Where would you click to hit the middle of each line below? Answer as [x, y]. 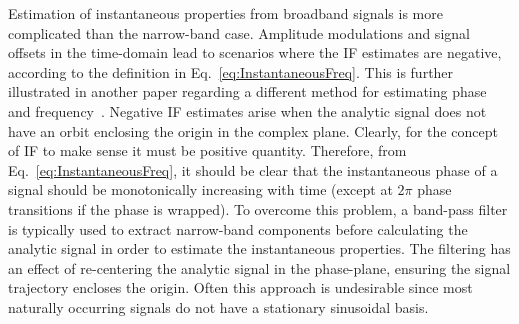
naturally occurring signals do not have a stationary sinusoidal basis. [218, 306]
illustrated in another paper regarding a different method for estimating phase [247, 91]
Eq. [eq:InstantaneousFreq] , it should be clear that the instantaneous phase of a [253, 169]
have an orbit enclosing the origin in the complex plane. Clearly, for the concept [253, 130]
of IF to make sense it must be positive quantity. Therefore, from [207, 150]
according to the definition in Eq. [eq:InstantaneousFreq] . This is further [231, 71]
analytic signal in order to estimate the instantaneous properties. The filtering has [259, 248]
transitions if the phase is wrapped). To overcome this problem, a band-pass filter [258, 208]
